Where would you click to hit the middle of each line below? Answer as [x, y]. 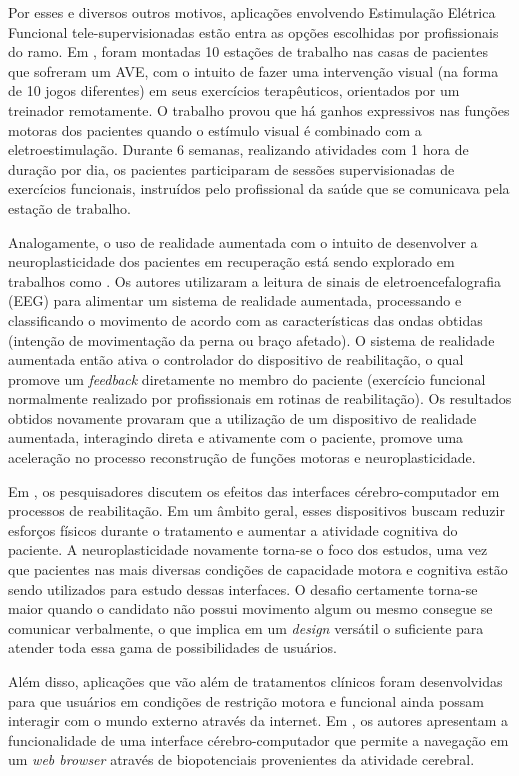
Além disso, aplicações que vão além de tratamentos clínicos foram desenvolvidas [255, 681]
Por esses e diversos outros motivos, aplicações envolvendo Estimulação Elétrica [252, 12]
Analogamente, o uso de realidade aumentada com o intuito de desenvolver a [243, 241]
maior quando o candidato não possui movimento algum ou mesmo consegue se [250, 608]
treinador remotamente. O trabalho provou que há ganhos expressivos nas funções [259, 109]
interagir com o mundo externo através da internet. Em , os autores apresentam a [258, 720]
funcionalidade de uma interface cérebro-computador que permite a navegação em [258, 739]
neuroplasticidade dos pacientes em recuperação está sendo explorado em [231, 261]
